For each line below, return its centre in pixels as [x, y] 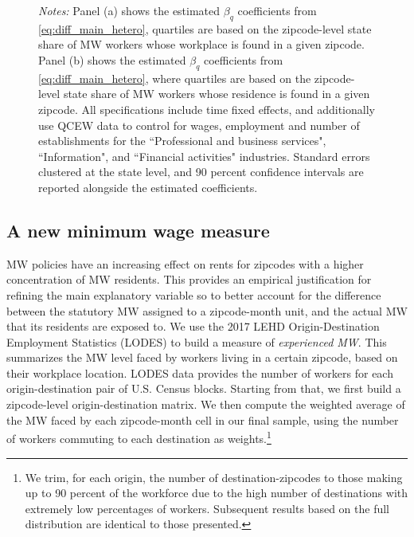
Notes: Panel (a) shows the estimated [129, 10]
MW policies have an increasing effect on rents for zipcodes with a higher [185, 263]
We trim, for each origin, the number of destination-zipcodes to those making [214, 477]
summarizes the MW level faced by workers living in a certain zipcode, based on [202, 357]
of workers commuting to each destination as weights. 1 [139, 437]
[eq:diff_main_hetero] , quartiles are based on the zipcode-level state [205, 28]
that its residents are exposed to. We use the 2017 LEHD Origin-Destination [193, 326]
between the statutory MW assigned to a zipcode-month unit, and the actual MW [207, 310]
